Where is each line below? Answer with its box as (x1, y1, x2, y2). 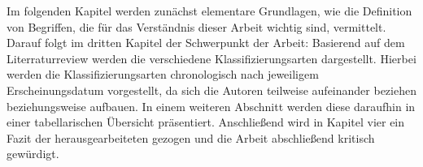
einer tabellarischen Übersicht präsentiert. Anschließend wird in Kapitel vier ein (7, 113, 405, 131)
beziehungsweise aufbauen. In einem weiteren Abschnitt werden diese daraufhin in (7, 97, 416, 114)
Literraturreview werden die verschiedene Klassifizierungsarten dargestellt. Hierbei (7, 49, 416, 66)
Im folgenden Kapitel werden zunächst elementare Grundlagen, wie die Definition (7, 2, 412, 19)
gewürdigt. (7, 145, 59, 162)
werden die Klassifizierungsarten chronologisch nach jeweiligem (7, 66, 319, 83)
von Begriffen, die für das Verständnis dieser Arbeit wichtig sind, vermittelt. (7, 18, 386, 35)
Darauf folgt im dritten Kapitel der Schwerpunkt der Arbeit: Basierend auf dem (7, 34, 405, 51)
